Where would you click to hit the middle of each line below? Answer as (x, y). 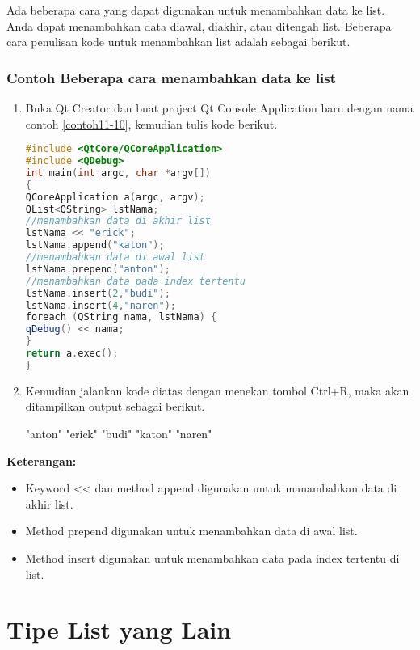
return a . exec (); (72, 354)
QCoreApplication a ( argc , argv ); (115, 197)
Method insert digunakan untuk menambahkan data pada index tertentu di (212, 557)
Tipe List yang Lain (119, 629)
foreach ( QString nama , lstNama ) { (121, 317)
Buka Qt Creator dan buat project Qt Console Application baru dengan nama (219, 108)
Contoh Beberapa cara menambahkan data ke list (172, 77)
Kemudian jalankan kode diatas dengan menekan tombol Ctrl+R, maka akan (217, 390)
